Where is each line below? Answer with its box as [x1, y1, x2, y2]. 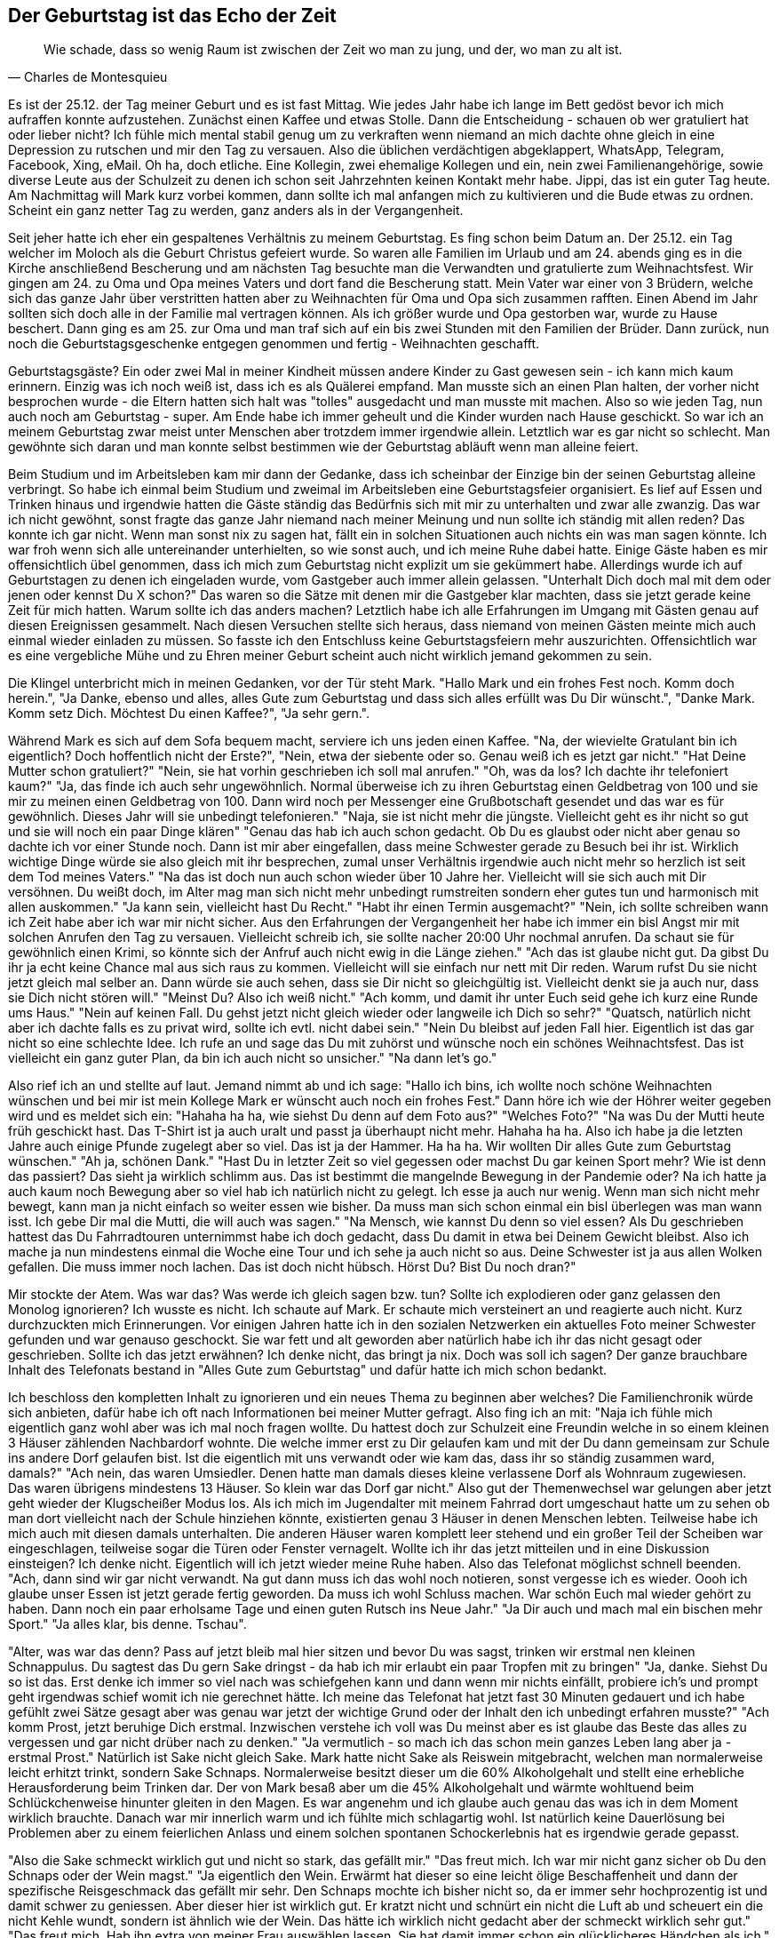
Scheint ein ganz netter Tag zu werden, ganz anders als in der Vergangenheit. [8, 203, 464, 219]
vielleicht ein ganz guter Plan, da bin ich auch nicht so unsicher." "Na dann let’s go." [8, 1050, 497, 1066]
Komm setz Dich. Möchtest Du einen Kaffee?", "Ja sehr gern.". [8, 706, 370, 722]
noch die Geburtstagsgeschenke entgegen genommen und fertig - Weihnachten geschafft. [8, 336, 540, 352]
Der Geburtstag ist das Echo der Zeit [8, 4, 337, 27]
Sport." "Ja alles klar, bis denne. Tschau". [8, 1616, 247, 1632]
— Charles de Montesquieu [8, 69, 168, 85]
